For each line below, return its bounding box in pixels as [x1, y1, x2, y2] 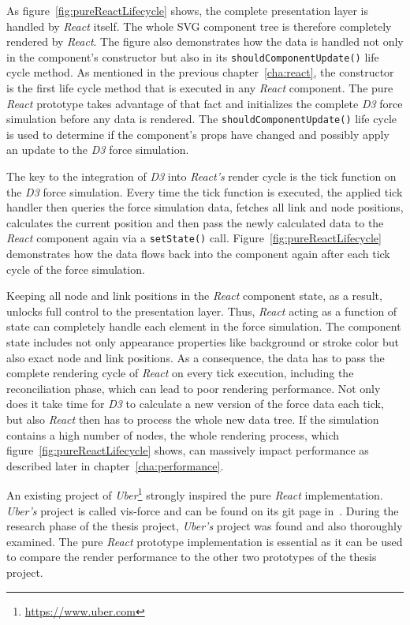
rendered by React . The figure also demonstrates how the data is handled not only [6, 33, 404, 50]
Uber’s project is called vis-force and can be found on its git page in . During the [6, 502, 399, 518]
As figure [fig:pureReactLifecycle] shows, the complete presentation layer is [6, 2, 369, 18]
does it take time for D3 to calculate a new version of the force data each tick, [6, 395, 384, 412]
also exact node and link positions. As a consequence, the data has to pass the [6, 349, 385, 365]
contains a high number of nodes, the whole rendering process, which [6, 426, 340, 443]
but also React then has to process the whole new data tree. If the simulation [6, 411, 379, 428]
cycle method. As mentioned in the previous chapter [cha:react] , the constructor [6, 64, 394, 80]
